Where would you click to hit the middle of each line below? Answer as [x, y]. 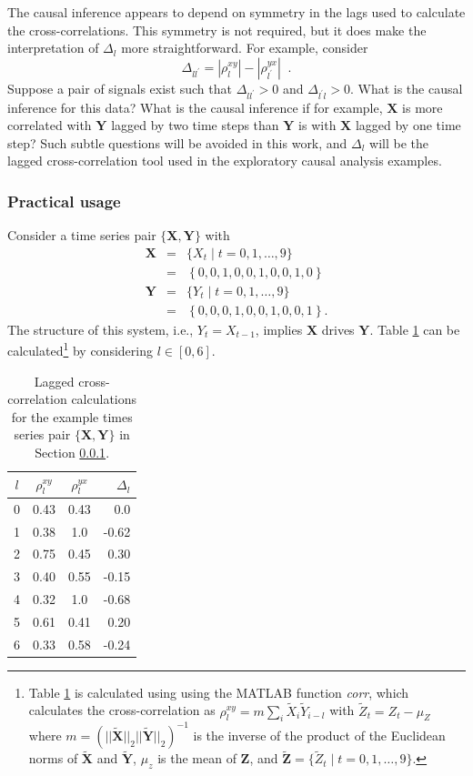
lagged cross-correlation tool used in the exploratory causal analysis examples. [225, 161]
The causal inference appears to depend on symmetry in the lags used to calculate [236, 12]
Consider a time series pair [82, 235]
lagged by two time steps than [195, 125]
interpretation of [53, 48]
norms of [53, 758]
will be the [399, 142]
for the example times [72, 416]
